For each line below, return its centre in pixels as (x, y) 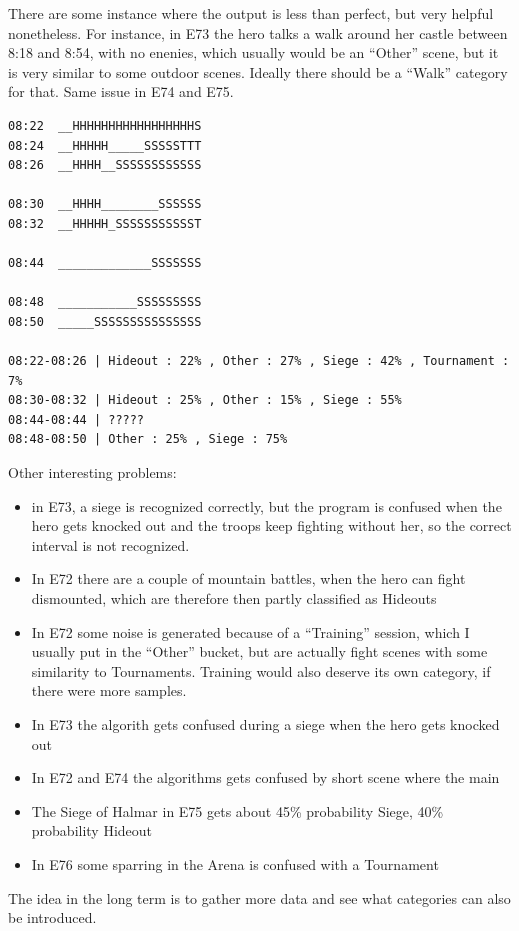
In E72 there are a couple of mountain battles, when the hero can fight (248, 578)
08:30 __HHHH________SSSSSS (105, 204)
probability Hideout (92, 830)
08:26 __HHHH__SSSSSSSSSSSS (105, 165)
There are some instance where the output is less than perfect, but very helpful (251, 13)
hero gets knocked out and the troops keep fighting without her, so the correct (271, 525)
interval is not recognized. (110, 544)
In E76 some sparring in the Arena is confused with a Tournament (235, 863)
